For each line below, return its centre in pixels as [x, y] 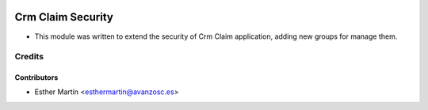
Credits [29, 57]
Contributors [36, 78]
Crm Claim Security [64, 17]
